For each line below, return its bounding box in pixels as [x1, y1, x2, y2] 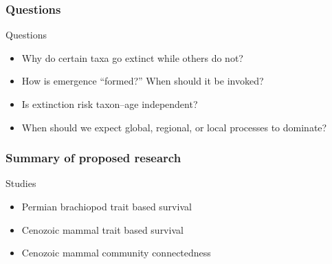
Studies [5, 176, 36, 190]
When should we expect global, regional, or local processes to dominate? [21, 120, 327, 134]
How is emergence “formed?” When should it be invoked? [21, 74, 264, 88]
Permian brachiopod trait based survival [21, 199, 192, 213]
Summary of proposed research [5, 149, 181, 166]
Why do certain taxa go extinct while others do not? [21, 50, 243, 65]
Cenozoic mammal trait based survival [21, 222, 184, 236]
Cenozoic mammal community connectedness [21, 245, 211, 260]
